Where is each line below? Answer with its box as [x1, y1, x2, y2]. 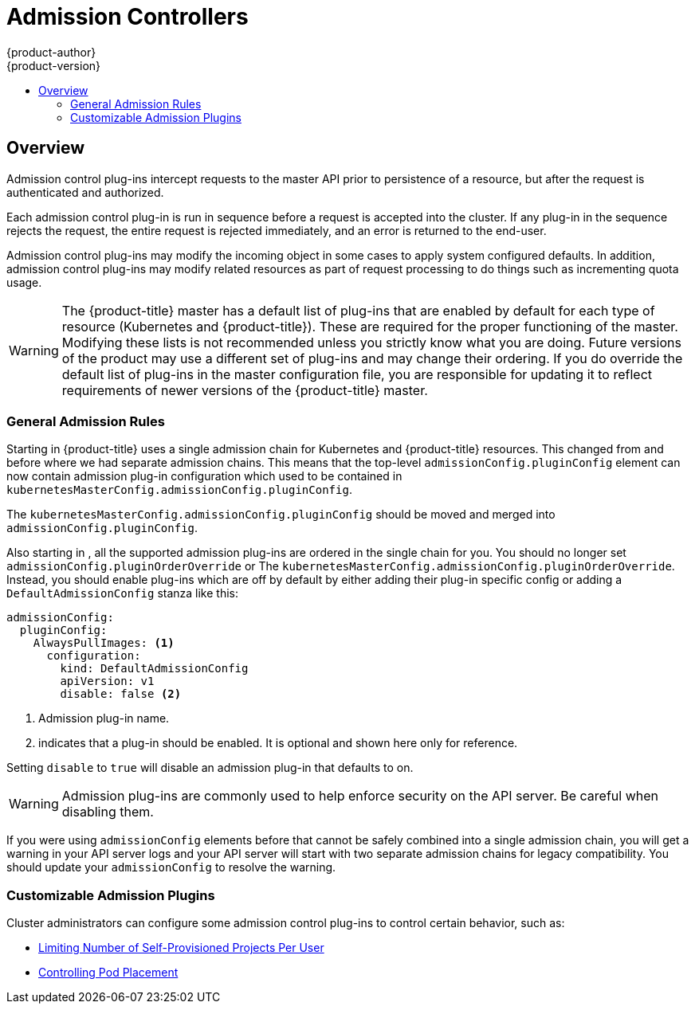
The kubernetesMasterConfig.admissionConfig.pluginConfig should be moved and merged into [6, 507, 556, 522]
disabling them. [61, 804, 154, 820]
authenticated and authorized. [6, 185, 164, 199]
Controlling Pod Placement [38, 965, 179, 980]
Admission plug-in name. [38, 711, 170, 726]
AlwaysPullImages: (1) [33, 636, 175, 650]
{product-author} [6, 45, 96, 59]
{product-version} [6, 58, 101, 72]
